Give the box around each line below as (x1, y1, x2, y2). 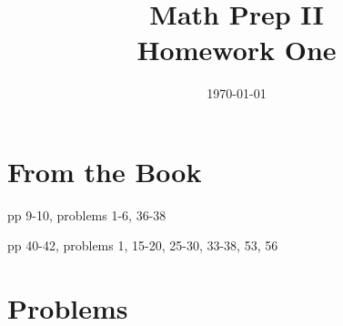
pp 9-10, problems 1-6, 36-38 (7, 205, 166, 224)
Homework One (136, 31, 337, 68)
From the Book (7, 152, 202, 189)
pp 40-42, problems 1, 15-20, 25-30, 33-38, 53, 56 (7, 236, 278, 255)
